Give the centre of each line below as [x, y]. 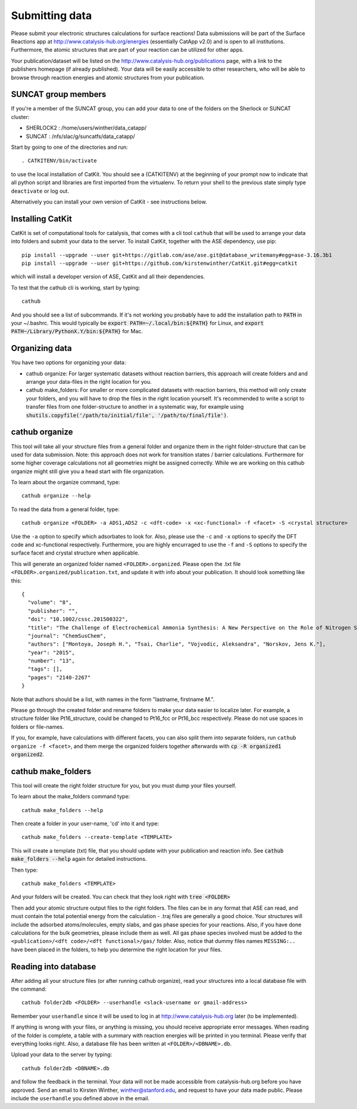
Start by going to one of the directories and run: [69, 147]
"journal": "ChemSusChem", [67, 636]
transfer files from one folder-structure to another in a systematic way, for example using [135, 407]
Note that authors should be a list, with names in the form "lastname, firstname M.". [113, 699]
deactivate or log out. [40, 191]
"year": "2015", [51, 652]
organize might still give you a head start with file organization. [88, 471]
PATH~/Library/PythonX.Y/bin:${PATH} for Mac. [77, 331]
